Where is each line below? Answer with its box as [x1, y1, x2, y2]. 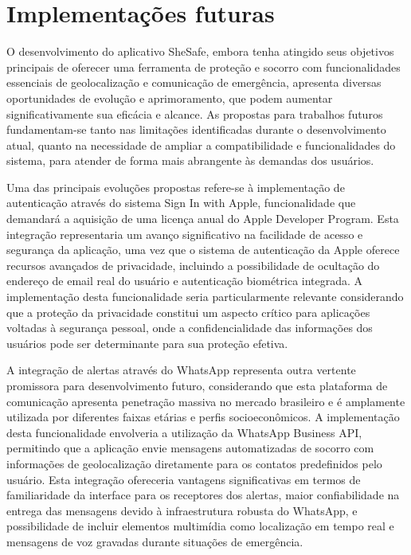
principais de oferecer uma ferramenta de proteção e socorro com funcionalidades [6, 58, 401, 75]
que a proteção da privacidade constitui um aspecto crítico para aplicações [6, 303, 370, 320]
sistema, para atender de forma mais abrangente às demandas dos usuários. [6, 152, 374, 169]
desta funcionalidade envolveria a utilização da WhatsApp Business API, [6, 424, 362, 440]
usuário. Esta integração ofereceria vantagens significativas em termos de [6, 471, 361, 487]
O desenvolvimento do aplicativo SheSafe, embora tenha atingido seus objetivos [6, 43, 394, 60]
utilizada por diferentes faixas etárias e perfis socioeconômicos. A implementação [6, 408, 400, 425]
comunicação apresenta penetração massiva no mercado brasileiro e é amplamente [6, 393, 405, 409]
